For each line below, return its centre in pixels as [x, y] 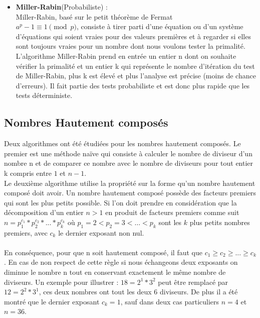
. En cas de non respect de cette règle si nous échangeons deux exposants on [121, 262]
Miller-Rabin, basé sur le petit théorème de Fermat [94, 16]
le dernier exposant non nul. [101, 232]
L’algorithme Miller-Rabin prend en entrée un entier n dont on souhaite [126, 56]
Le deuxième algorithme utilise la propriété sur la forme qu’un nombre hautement [130, 183]
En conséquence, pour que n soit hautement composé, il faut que [103, 252]
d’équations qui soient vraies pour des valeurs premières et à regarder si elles [133, 36]
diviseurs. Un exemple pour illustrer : [61, 282]
